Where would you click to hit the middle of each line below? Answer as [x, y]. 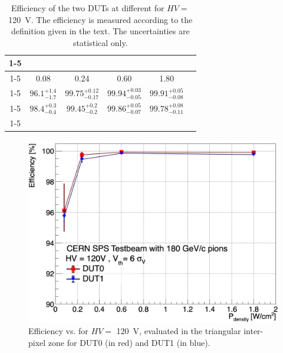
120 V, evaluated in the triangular [179, 330]
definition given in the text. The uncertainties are [100, 31]
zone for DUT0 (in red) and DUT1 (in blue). [129, 342]
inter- [254, 330]
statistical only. [100, 42]
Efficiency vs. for [58, 330]
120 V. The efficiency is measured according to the [101, 19]
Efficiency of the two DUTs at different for [88, 8]
